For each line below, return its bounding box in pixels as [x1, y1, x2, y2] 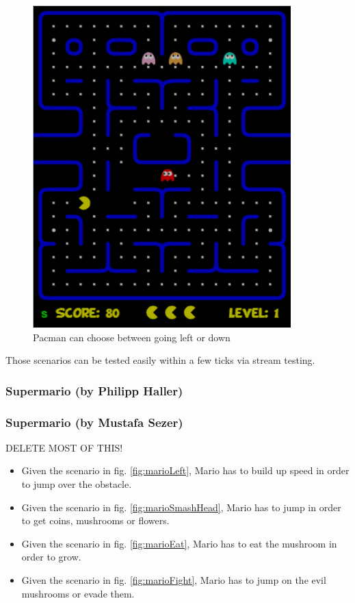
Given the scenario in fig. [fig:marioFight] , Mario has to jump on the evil [21, 573, 326, 587]
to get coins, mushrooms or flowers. [21, 513, 170, 528]
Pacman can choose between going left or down [33, 330, 231, 344]
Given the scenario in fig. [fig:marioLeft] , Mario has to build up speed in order [21, 463, 350, 478]
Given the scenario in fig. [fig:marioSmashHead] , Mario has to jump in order [21, 500, 341, 514]
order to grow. [21, 550, 81, 564]
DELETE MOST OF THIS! [5, 440, 123, 454]
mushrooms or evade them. [21, 586, 135, 600]
